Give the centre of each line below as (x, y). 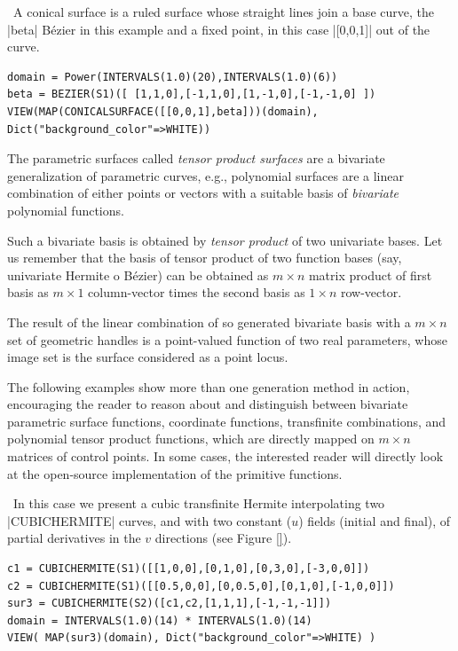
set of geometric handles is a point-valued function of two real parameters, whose (227, 339)
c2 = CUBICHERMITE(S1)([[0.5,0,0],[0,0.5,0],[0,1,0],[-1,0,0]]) (201, 586)
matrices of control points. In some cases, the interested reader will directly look (225, 456)
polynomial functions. (66, 210)
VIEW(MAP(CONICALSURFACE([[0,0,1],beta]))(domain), (163, 111)
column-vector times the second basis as (197, 292)
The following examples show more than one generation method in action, (209, 386)
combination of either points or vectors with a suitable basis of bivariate (203, 193)
